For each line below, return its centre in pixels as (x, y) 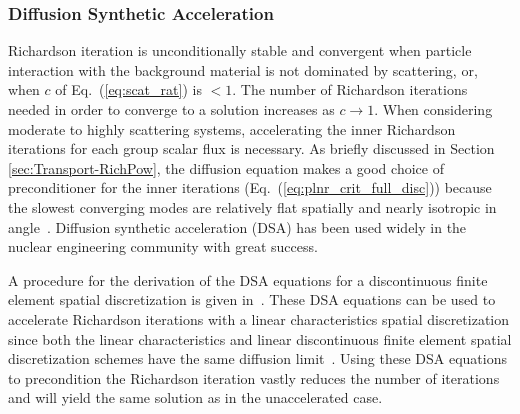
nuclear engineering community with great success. (163, 246)
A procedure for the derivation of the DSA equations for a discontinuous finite (248, 279)
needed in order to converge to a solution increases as (171, 109)
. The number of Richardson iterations (350, 89)
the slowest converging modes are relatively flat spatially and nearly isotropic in (252, 206)
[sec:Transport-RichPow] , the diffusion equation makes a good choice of (226, 167)
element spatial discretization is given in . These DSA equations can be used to (252, 299)
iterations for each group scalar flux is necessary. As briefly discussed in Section (251, 148)
